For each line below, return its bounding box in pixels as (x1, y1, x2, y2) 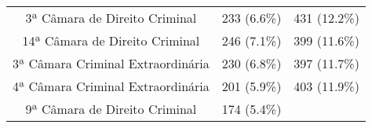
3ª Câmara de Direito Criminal (25, 9, 197, 27)
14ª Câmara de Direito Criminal (22, 31, 200, 49)
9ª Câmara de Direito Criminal (25, 100, 197, 118)
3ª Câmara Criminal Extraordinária (13, 54, 210, 72)
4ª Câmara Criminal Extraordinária (13, 77, 210, 95)
